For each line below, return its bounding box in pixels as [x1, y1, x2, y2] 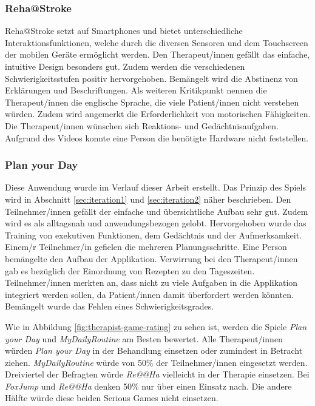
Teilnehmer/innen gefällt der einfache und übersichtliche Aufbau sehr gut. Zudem [5, 205, 308, 217]
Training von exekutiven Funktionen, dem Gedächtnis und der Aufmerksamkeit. [5, 228, 302, 241]
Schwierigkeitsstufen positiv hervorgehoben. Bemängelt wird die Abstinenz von [5, 72, 298, 84]
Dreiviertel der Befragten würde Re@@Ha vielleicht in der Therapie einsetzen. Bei [5, 368, 310, 381]
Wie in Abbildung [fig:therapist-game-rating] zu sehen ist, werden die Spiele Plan [5, 320, 307, 333]
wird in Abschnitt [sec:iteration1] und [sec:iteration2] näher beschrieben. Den [5, 192, 291, 205]
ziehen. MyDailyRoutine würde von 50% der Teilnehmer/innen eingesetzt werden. [5, 356, 308, 368]
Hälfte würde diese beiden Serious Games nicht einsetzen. [5, 391, 218, 404]
